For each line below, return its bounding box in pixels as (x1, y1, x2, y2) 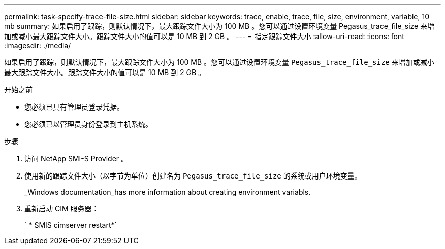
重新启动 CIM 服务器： (24, 204, 99, 213)
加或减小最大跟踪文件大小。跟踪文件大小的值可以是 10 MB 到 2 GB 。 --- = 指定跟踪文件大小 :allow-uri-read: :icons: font (4, 32, 404, 41)
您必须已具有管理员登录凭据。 (24, 102, 124, 111)
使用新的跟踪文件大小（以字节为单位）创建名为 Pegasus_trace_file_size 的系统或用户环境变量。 (24, 171, 362, 180)
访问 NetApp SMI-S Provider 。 (24, 154, 129, 163)
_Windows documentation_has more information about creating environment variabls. (24, 188, 311, 196)
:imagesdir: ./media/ (4, 41, 71, 50)
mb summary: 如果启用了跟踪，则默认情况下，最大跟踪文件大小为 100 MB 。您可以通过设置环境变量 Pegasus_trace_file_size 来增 (4, 22, 435, 30)
